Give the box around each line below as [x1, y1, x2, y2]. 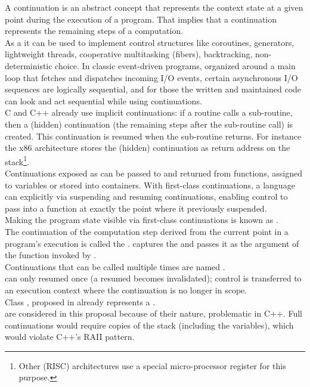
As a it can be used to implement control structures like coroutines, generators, [5, 36, 294, 48]
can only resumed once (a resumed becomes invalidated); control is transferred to [5, 272, 302, 284]
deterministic [5, 59, 52, 72]
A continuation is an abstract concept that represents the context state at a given [5, 1, 303, 13]
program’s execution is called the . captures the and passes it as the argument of [5, 237, 299, 249]
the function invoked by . [5, 249, 97, 261]
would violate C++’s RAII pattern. [5, 330, 135, 343]
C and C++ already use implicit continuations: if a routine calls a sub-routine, [5, 106, 293, 119]
